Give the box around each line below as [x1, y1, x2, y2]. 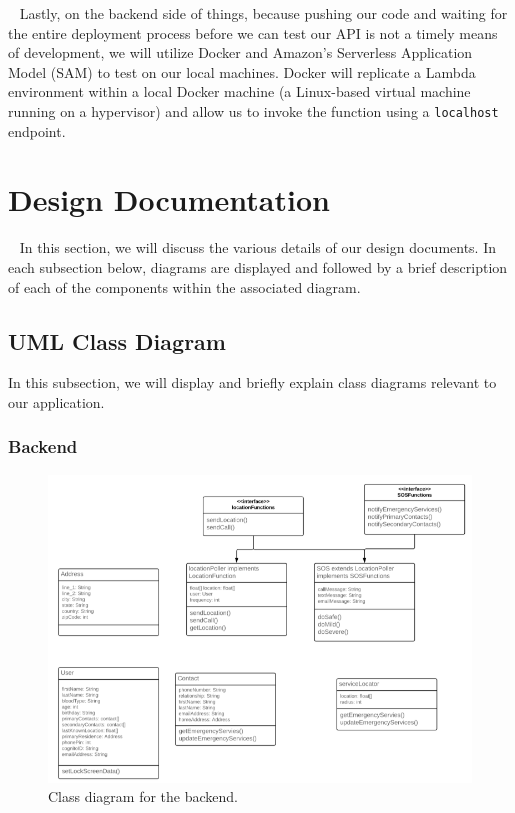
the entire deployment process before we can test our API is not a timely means [8, 22, 498, 43]
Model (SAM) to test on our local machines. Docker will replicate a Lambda [8, 61, 476, 82]
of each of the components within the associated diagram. [8, 276, 361, 297]
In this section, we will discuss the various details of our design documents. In [19, 237, 497, 258]
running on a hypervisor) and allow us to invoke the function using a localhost [8, 100, 499, 121]
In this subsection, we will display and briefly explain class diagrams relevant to [8, 372, 497, 393]
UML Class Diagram [8, 325, 226, 356]
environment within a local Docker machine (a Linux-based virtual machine [8, 81, 471, 102]
